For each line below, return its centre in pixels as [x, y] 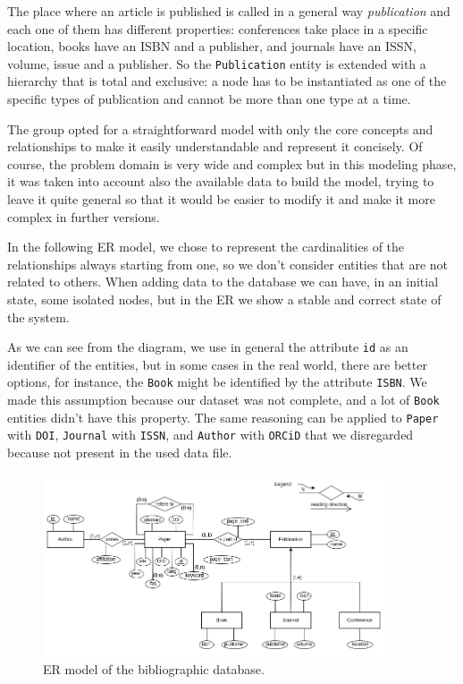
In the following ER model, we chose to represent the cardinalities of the [206, 247]
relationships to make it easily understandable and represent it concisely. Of [215, 146]
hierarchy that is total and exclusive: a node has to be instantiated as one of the [227, 81]
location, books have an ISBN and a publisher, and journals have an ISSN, [212, 46]
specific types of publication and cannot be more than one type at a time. [209, 99]
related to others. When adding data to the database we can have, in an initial [223, 282]
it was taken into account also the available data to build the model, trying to [221, 181]
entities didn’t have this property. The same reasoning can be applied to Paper [223, 417]
